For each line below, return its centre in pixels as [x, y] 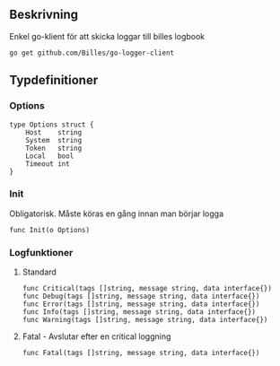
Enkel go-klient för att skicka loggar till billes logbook [107, 36]
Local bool [50, 156]
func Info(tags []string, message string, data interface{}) [139, 312]
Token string [54, 148]
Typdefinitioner [54, 80]
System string [54, 140]
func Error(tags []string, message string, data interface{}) [141, 304]
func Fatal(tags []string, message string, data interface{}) [141, 353]
